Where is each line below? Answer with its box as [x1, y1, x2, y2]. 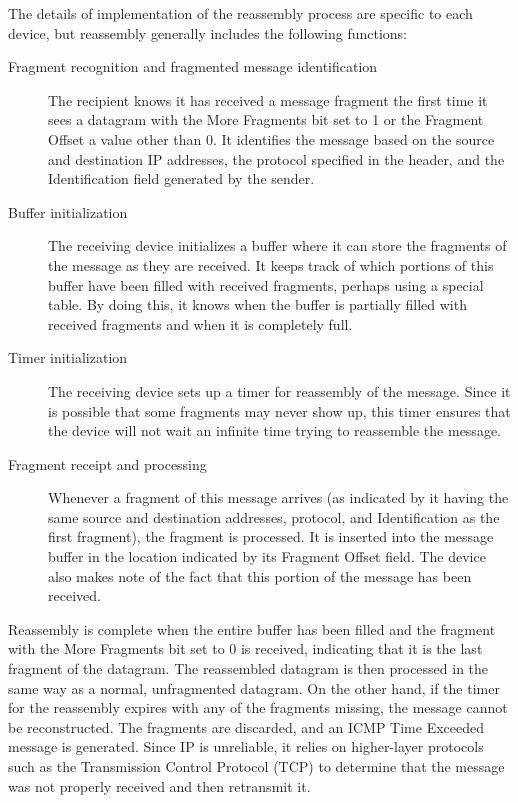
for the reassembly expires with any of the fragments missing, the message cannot [8, 697, 508, 718]
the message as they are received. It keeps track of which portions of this [48, 254, 494, 275]
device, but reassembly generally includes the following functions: [8, 22, 408, 43]
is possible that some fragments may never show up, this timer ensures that [48, 400, 511, 421]
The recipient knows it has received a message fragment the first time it [48, 89, 488, 110]
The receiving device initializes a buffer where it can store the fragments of [48, 235, 507, 256]
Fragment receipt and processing [8, 453, 207, 474]
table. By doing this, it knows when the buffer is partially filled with [48, 294, 467, 315]
